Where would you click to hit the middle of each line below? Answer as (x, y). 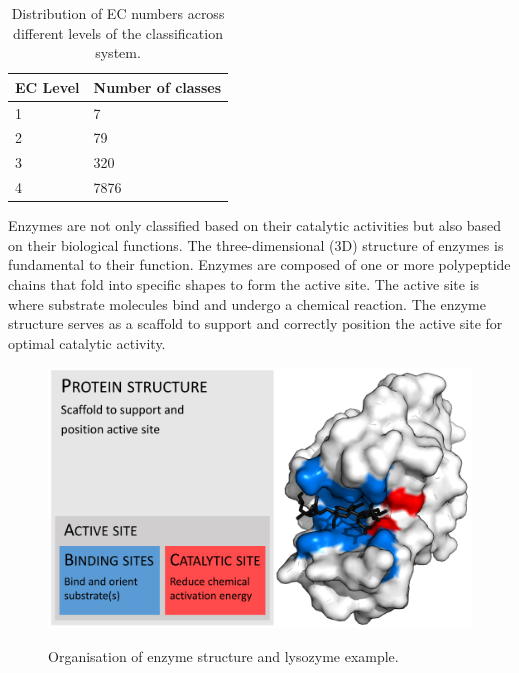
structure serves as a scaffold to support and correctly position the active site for (255, 323)
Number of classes (157, 86)
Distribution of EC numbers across (118, 13)
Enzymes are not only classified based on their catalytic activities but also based (255, 225)
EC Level (47, 86)
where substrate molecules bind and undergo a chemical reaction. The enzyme (247, 303)
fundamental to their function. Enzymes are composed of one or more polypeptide (259, 264)
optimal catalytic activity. (87, 342)
